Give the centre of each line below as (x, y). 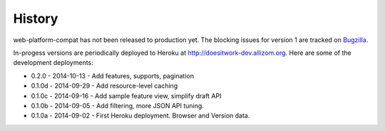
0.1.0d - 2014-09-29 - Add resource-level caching (104, 86)
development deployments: (53, 63)
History (36, 19)
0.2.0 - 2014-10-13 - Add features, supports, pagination (112, 75)
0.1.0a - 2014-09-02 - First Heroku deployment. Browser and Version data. (140, 116)
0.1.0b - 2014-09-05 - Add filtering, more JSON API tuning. (118, 105)
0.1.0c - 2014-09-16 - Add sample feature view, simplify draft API (126, 95)
